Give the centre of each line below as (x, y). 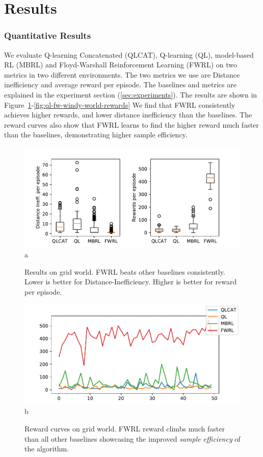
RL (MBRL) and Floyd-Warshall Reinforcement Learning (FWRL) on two (121, 65)
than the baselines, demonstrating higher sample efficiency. (96, 135)
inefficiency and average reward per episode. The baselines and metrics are (120, 85)
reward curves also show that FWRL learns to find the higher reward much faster (131, 124)
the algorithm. (47, 449)
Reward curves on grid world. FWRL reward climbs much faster (125, 429)
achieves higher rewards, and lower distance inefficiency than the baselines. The (128, 115)
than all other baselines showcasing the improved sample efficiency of (133, 438)
